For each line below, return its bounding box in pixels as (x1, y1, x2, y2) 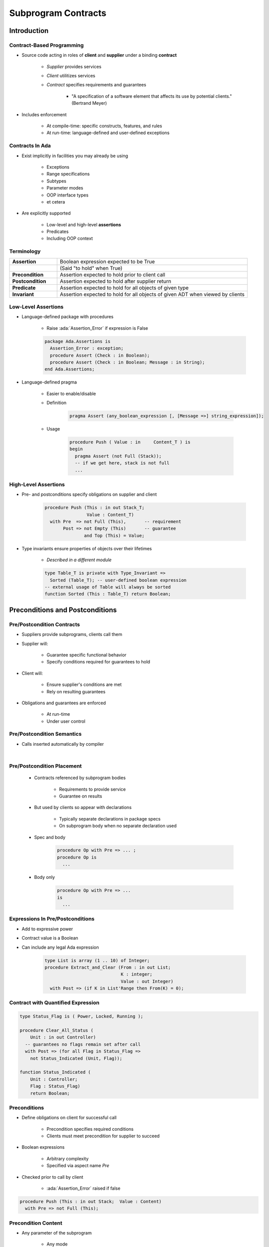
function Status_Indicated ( (19, 1069, 91, 1075)
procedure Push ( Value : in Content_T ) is (69, 439, 191, 445)
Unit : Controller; (30, 1076, 78, 1082)
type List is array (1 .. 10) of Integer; (44, 958, 150, 963)
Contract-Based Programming (9, 41, 84, 48)
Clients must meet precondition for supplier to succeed (46, 1133, 160, 1139)
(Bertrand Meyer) (71, 100, 107, 106)
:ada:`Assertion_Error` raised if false (46, 1185, 121, 1191)
